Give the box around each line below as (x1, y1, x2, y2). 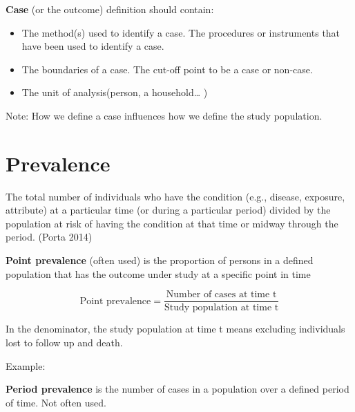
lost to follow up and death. (6, 335, 123, 349)
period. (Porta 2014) (6, 230, 93, 244)
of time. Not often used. (6, 395, 106, 409)
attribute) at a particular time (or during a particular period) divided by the (6, 203, 331, 217)
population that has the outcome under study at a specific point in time (6, 266, 311, 281)
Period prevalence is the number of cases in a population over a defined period (6, 382, 349, 396)
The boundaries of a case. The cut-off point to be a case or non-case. (21, 62, 313, 76)
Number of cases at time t (166, 290, 277, 300)
